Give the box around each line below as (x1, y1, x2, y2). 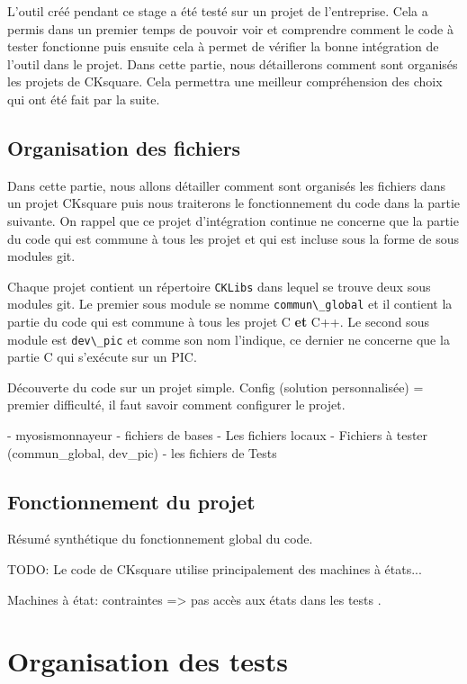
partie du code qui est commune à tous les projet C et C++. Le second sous (7, 312, 429, 331)
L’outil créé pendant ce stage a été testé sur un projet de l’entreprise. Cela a (7, 2, 428, 20)
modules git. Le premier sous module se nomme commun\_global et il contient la (7, 294, 453, 313)
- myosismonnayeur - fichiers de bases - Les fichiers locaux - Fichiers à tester (7, 426, 428, 445)
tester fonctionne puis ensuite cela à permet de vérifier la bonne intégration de (7, 37, 439, 56)
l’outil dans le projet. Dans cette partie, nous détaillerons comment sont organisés (7, 54, 458, 73)
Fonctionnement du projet (7, 487, 256, 515)
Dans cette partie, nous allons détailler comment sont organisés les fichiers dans (7, 175, 446, 194)
